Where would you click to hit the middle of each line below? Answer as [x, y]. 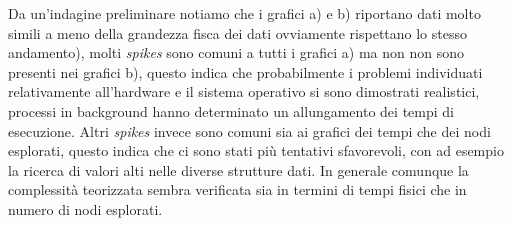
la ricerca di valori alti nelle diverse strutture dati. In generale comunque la [238, 169]
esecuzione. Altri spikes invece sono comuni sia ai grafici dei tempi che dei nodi [249, 130]
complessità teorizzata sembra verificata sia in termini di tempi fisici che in [237, 189]
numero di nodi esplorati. [85, 208]
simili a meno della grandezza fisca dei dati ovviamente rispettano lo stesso [237, 32]
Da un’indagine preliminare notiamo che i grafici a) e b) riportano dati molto [244, 13]
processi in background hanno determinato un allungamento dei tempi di [231, 110]
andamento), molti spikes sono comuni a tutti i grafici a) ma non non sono [236, 52]
